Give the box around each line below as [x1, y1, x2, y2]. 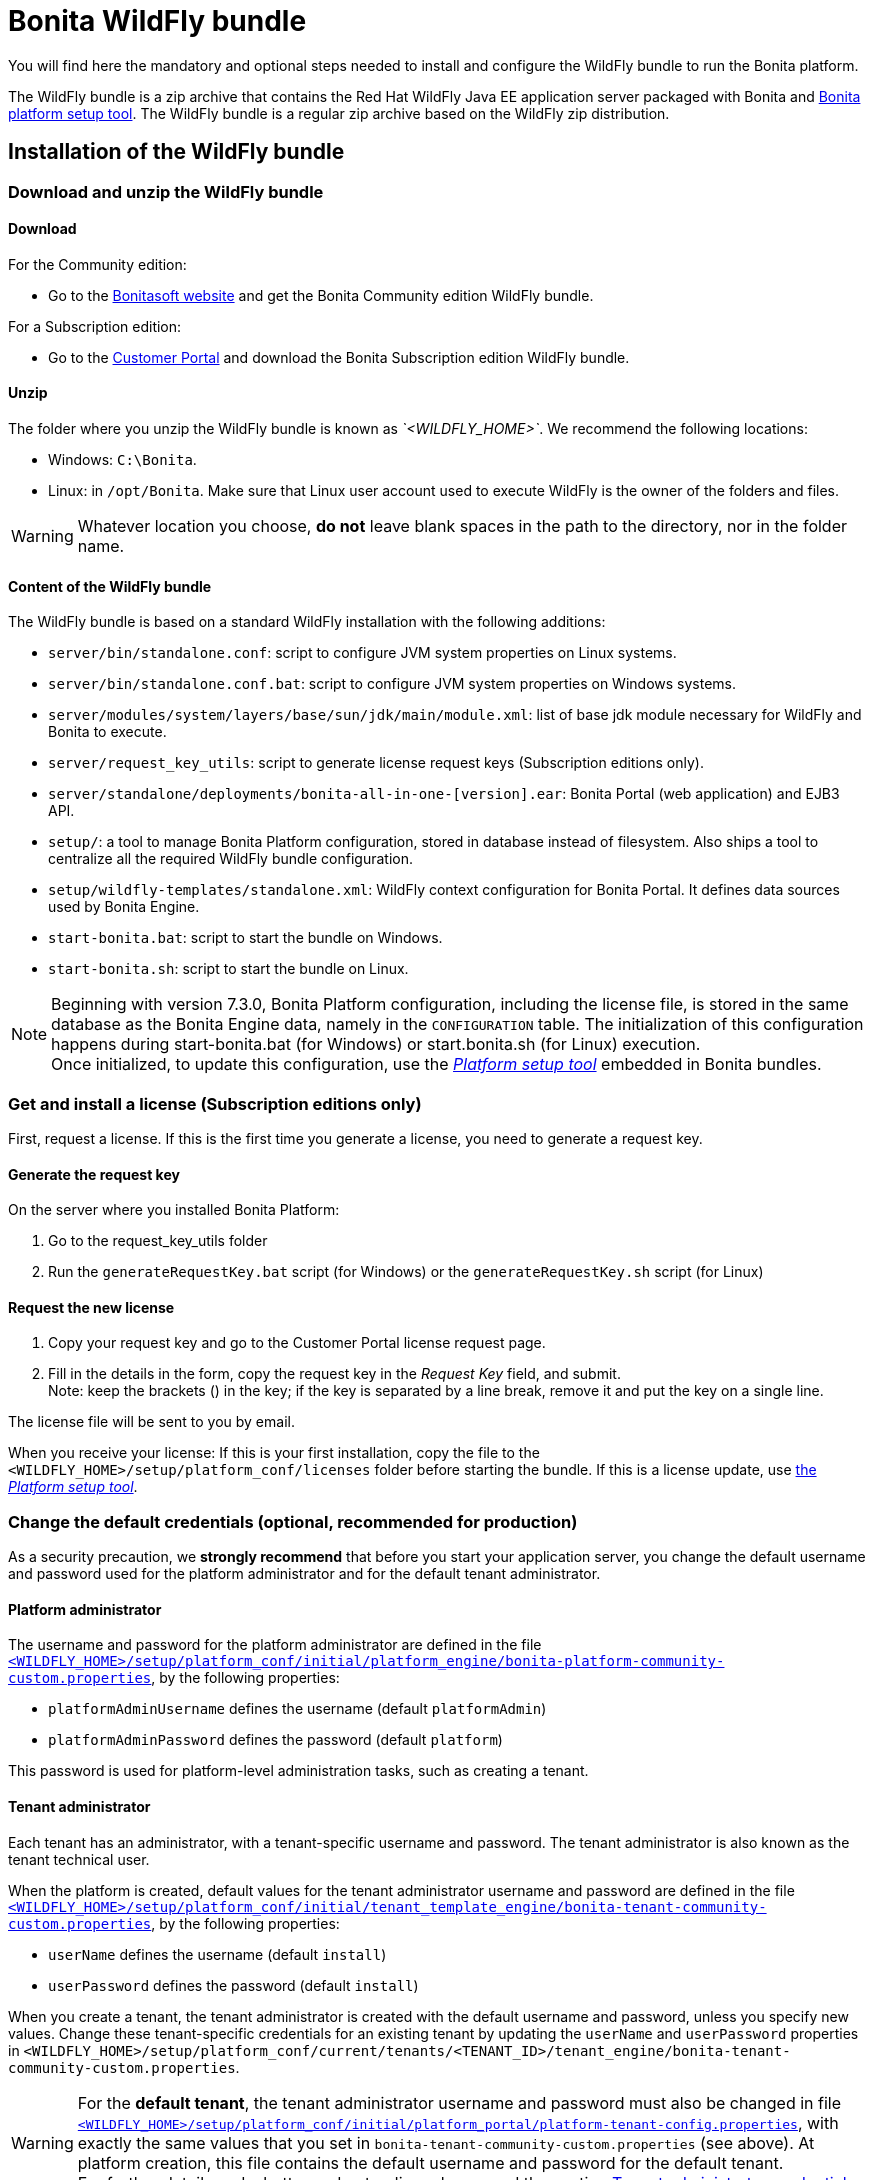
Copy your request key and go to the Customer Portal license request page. [48, 1334, 546, 1352]
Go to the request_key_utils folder [48, 1232, 268, 1250]
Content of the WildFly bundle [8, 577, 212, 595]
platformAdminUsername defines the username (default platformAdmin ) [48, 1700, 547, 1718]
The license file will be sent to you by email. [8, 1413, 295, 1431]
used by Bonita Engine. [48, 898, 200, 916]
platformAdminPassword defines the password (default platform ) [48, 1731, 503, 1749]
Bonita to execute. [48, 723, 167, 741]
